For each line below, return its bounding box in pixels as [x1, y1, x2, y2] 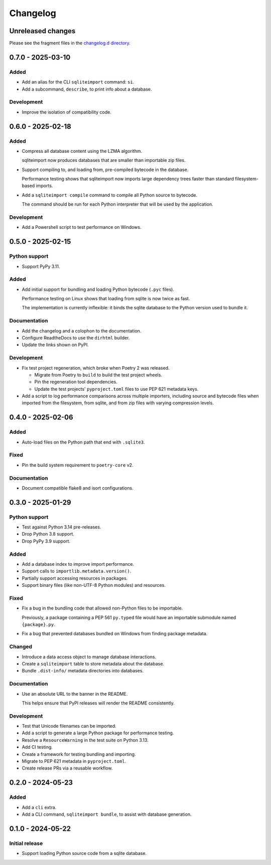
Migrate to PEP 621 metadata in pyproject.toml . [22, 758, 126, 764]
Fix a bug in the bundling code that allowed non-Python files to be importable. [22, 605, 183, 611]
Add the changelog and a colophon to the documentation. [22, 327, 142, 334]
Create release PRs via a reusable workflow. [22, 765, 113, 771]
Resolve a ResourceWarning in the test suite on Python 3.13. [22, 737, 149, 743]
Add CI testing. [22, 744, 53, 750]
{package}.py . [22, 622, 55, 628]
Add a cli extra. [22, 804, 57, 810]
